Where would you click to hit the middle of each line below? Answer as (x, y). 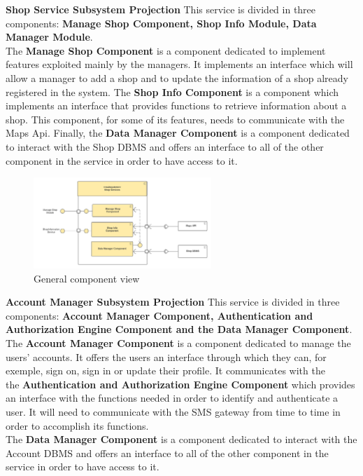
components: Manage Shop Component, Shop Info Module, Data (161, 23)
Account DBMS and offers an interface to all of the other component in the (167, 453)
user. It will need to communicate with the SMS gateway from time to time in (173, 411)
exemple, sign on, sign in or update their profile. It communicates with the (165, 370)
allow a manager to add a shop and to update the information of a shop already (177, 77)
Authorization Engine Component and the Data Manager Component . (179, 329)
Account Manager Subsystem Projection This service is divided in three (173, 302)
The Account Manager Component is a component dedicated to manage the (178, 343)
